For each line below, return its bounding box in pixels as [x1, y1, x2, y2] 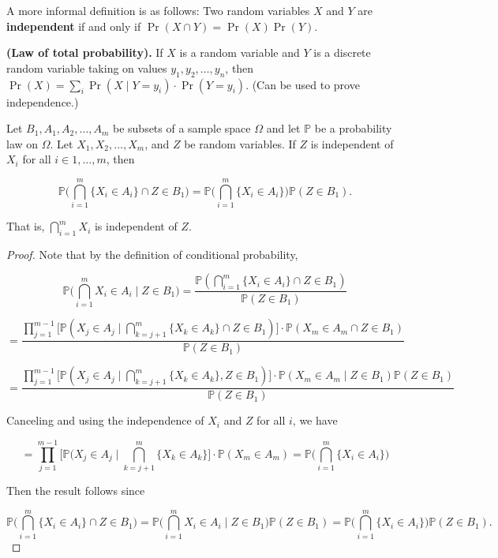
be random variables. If [184, 135, 296, 152]
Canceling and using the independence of [6, 412, 204, 429]
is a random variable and [179, 44, 300, 61]
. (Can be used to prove [245, 76, 360, 92]
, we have [292, 412, 338, 429]
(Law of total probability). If [6, 44, 163, 61]
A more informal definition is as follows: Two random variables [6, 2, 310, 18]
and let [266, 120, 301, 137]
